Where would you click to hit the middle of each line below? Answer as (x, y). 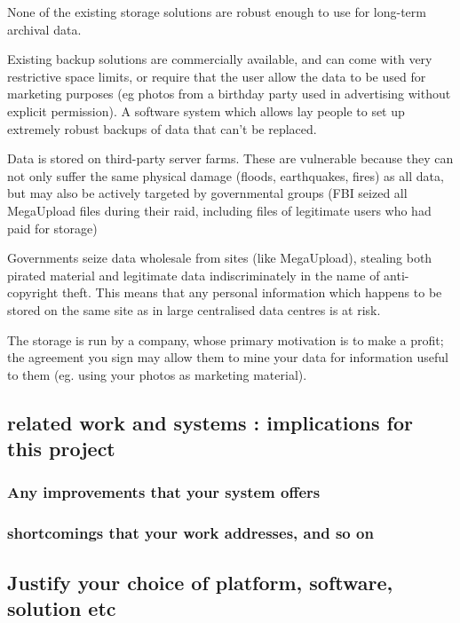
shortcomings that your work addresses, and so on (190, 533)
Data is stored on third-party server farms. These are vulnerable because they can (230, 158)
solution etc (62, 607)
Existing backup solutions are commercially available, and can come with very (220, 59)
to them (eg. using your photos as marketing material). (157, 374)
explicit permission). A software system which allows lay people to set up (206, 110)
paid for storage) (52, 228)
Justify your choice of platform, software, (200, 582)
